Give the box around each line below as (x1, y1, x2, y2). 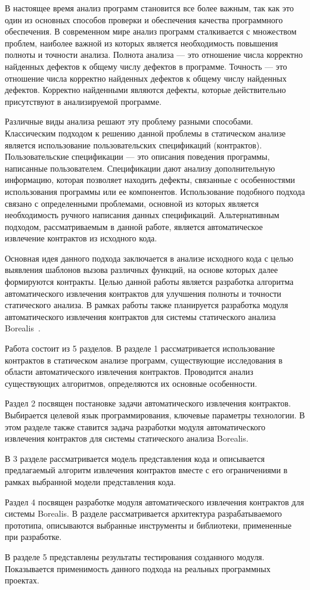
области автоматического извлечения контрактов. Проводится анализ (5, 365, 253, 378)
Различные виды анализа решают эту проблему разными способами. (5, 115, 253, 128)
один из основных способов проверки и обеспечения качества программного (5, 13, 283, 26)
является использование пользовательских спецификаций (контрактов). (5, 138, 262, 151)
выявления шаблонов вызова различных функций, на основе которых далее (5, 263, 278, 276)
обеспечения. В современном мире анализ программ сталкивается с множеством (5, 25, 297, 38)
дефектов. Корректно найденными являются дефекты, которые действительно (5, 83, 286, 96)
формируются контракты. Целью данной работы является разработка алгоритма (5, 275, 294, 288)
